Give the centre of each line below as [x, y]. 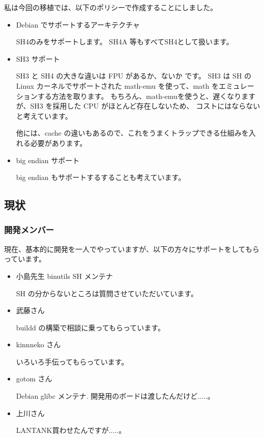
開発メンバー [29, 230]
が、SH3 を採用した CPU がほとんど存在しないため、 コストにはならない [138, 106]
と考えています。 [44, 115]
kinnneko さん [38, 344]
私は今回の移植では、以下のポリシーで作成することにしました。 [111, 7]
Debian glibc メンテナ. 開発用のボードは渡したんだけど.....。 [115, 396]
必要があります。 [58, 143]
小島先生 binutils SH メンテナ [64, 276]
